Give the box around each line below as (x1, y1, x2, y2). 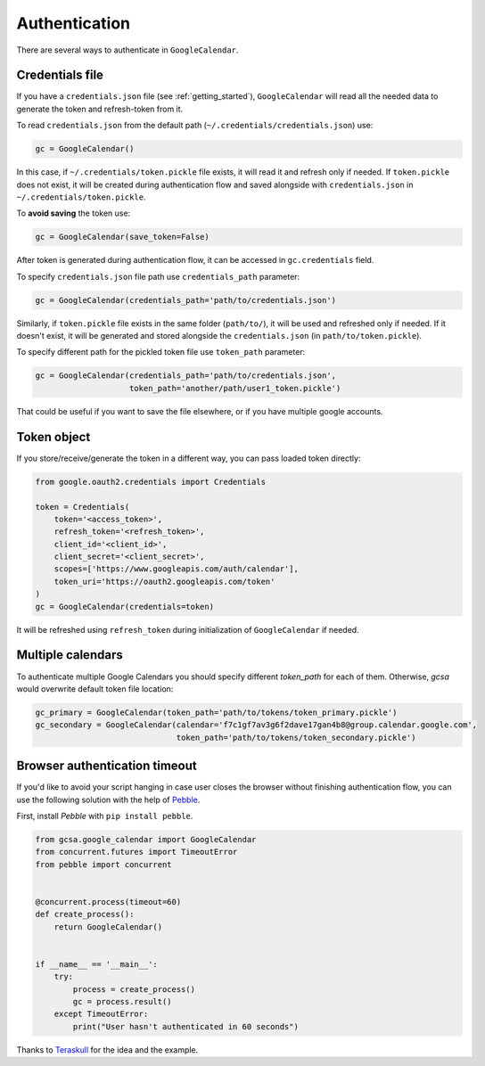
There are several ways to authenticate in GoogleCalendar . (16, 45, 239, 55)
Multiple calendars (16, 647, 124, 663)
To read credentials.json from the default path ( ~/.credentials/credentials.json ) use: (16, 120, 374, 131)
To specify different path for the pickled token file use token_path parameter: (16, 347, 306, 357)
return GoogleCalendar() (53, 922, 163, 931)
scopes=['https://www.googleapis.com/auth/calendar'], (53, 564, 299, 574)
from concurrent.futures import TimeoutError (35, 847, 238, 857)
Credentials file (16, 68, 104, 83)
